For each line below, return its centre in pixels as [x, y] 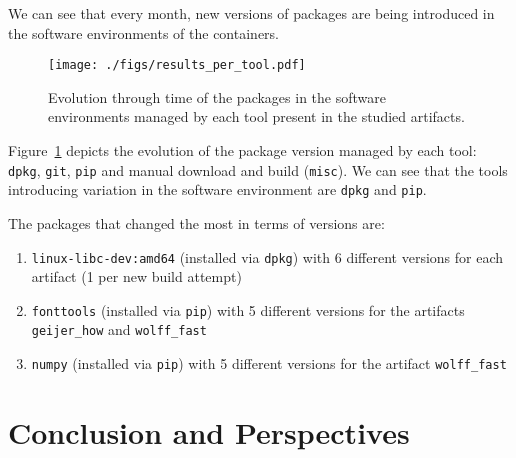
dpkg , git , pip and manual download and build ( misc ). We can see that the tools [258, 169]
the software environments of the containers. [143, 32]
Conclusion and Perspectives [209, 431]
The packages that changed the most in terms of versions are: [196, 222]
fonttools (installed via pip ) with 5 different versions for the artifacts [248, 309]
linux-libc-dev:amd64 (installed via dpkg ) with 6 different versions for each [267, 256]
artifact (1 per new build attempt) [136, 276]
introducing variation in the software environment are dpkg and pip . [217, 189]
